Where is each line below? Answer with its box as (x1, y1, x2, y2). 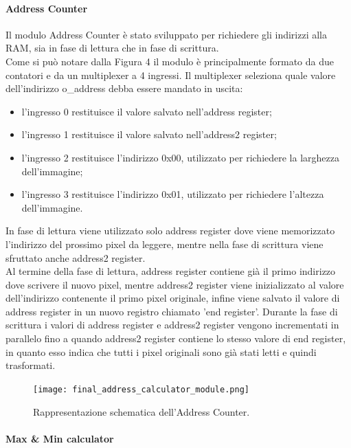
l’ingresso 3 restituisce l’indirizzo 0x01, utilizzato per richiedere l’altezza (21, 187, 324, 201)
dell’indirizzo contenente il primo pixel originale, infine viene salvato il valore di (5, 291, 340, 305)
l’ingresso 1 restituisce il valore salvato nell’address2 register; (21, 127, 277, 142)
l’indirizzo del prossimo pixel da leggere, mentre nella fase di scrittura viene (5, 236, 324, 251)
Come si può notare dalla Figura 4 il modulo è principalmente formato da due (5, 54, 335, 68)
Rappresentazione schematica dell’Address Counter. (33, 404, 250, 418)
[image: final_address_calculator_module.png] (33, 384, 249, 394)
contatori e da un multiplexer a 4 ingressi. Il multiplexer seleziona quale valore (5, 67, 336, 82)
